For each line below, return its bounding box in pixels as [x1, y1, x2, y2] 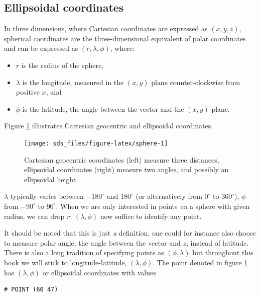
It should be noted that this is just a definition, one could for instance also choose [4, 228, 256, 238]
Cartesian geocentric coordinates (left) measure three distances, [24, 154, 219, 165]
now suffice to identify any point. [100, 210, 202, 221]
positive [16, 87, 40, 97]
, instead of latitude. [186, 237, 249, 248]
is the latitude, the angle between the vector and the [22, 103, 184, 114]
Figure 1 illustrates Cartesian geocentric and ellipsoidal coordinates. [4, 120, 213, 131]
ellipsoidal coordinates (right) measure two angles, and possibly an [24, 164, 229, 175]
